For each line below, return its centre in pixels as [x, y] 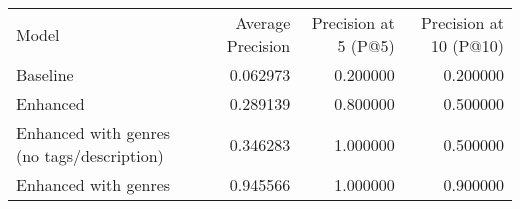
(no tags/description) [90, 155]
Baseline [45, 74]
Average [263, 22]
